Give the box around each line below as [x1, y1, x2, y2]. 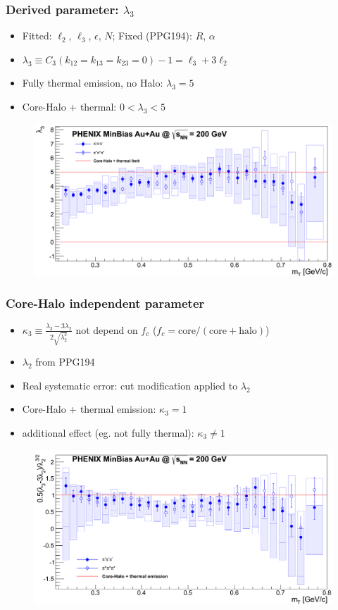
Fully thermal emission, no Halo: [22, 75, 163, 90]
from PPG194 [35, 354, 95, 369]
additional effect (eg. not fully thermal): [22, 425, 194, 440]
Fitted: [22, 28, 52, 43]
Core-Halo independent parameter [6, 294, 205, 312]
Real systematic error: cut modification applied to [22, 378, 238, 392]
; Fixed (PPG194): [112, 28, 192, 43]
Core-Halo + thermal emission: [22, 402, 156, 416]
